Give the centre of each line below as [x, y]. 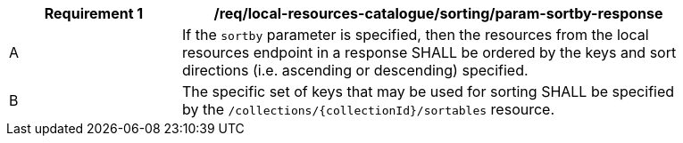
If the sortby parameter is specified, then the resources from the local [416, 35]
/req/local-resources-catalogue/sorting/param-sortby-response [438, 13]
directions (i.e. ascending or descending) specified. [355, 70]
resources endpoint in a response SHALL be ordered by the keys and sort [429, 52]
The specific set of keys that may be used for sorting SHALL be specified [429, 91]
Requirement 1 [94, 13]
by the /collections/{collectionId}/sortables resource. [369, 109]
